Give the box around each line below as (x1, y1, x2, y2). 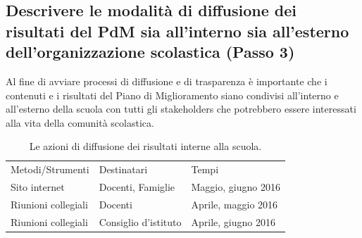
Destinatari (99, 162, 148, 177)
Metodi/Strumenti (11, 162, 89, 177)
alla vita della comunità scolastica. (6, 115, 154, 130)
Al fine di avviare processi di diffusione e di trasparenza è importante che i (6, 73, 327, 88)
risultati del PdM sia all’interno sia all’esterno (6, 20, 349, 42)
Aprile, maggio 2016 (191, 196, 278, 211)
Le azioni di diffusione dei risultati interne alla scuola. (29, 139, 262, 154)
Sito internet (11, 180, 65, 194)
